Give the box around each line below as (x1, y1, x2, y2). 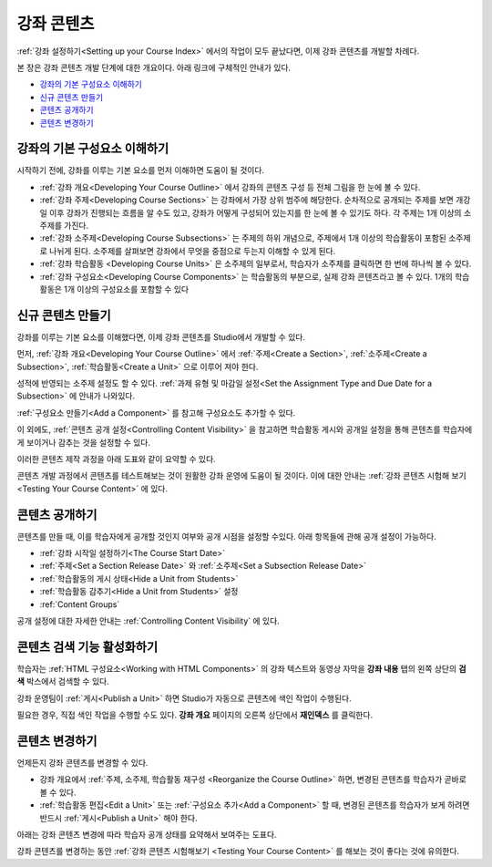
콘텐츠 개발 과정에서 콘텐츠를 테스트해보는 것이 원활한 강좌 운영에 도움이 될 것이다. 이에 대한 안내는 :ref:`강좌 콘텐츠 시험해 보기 (16, 470, 466, 481)
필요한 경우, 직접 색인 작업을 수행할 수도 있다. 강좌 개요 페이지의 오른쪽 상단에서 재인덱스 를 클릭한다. (16, 709, 374, 720)
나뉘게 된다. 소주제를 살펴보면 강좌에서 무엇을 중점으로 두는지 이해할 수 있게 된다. (48, 245, 336, 256)
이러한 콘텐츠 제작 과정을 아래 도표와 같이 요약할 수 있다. (16, 453, 216, 464)
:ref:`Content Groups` (39, 598, 120, 610)
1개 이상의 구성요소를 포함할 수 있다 (64, 284, 190, 294)
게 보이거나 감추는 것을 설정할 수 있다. (16, 437, 150, 448)
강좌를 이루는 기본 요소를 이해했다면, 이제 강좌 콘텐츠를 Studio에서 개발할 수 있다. (16, 331, 305, 342)
